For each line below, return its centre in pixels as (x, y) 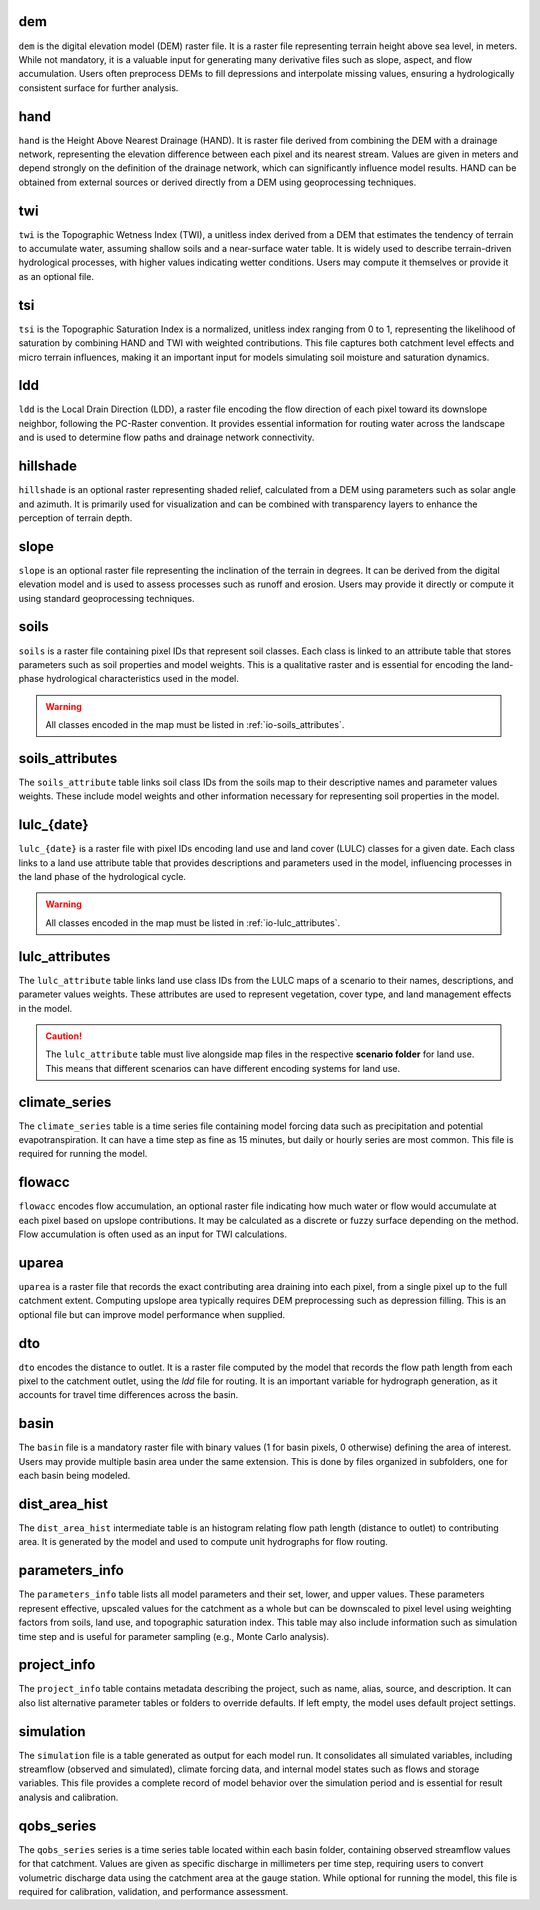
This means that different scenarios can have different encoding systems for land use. (223, 1068)
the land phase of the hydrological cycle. (102, 877)
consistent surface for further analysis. (98, 87)
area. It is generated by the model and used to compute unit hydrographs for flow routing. (203, 1542)
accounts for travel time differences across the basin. (128, 1395)
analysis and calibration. (68, 1797)
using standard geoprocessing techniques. (106, 598)
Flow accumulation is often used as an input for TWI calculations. (152, 1234)
